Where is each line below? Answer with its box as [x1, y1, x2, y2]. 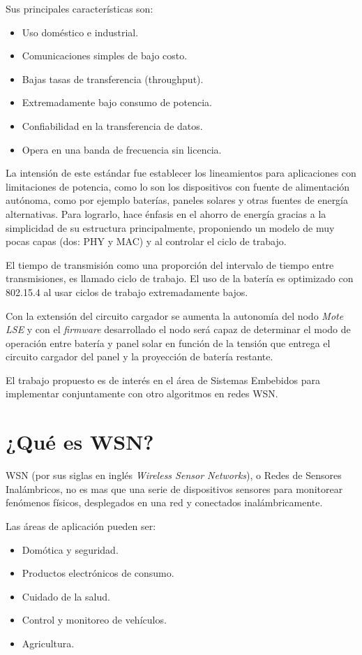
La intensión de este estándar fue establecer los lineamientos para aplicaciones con [6, 165, 356, 180]
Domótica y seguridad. [22, 542, 119, 557]
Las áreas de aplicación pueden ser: [6, 518, 156, 533]
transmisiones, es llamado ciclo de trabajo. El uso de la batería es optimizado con [6, 271, 354, 286]
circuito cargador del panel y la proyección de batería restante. [6, 349, 273, 364]
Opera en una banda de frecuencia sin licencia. [22, 142, 222, 156]
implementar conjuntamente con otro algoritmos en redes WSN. [6, 386, 278, 401]
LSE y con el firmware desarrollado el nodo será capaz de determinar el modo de [6, 322, 351, 337]
